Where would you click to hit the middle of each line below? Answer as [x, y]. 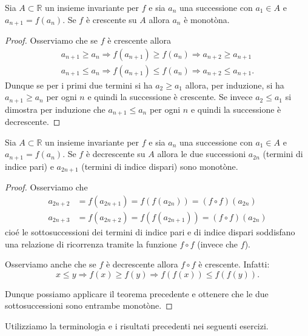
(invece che [218, 244]
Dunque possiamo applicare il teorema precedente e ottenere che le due [137, 293]
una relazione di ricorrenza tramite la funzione [91, 244]
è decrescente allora [142, 264]
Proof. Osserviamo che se [52, 40]
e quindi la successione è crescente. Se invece [170, 97]
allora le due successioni [202, 154]
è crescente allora [139, 40]
